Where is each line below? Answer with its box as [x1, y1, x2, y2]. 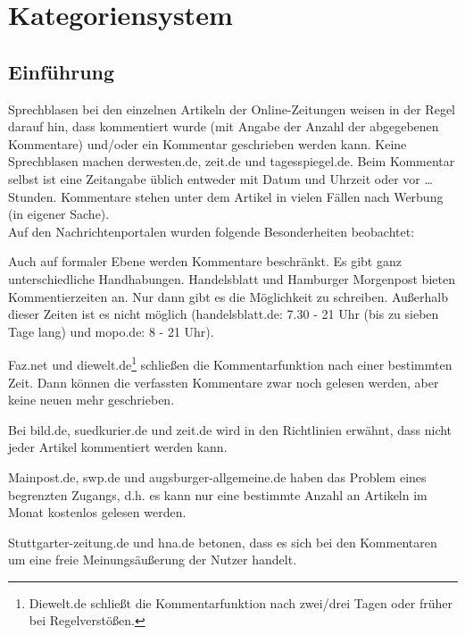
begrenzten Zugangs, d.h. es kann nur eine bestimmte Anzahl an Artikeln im [8, 485, 428, 504]
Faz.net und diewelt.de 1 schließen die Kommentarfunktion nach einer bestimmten [8, 353, 453, 373]
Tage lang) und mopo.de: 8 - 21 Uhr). [8, 322, 214, 340]
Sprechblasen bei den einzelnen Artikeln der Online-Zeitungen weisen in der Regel [8, 99, 456, 118]
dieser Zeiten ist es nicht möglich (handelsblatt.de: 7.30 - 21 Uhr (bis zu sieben [8, 305, 439, 323]
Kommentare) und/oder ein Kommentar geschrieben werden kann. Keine [8, 134, 407, 153]
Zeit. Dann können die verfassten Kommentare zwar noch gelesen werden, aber [8, 372, 439, 391]
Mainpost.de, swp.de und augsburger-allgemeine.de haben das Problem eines [8, 467, 427, 486]
